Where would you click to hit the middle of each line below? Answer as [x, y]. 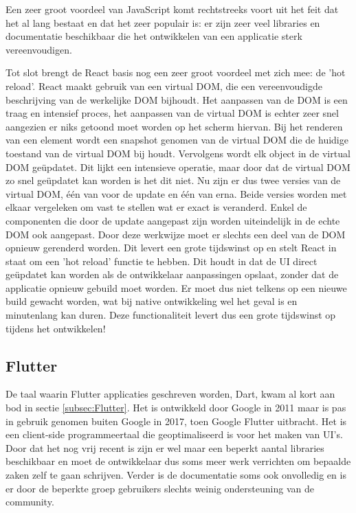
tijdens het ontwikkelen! [56, 328]
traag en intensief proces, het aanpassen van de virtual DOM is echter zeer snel [172, 113]
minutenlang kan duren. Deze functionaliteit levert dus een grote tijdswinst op [171, 315]
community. [30, 502]
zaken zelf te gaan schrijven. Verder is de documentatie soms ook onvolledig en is [176, 475]
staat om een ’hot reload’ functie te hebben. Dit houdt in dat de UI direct [162, 261]
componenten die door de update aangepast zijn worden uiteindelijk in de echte [173, 220]
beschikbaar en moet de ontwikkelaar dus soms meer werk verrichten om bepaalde [178, 461]
